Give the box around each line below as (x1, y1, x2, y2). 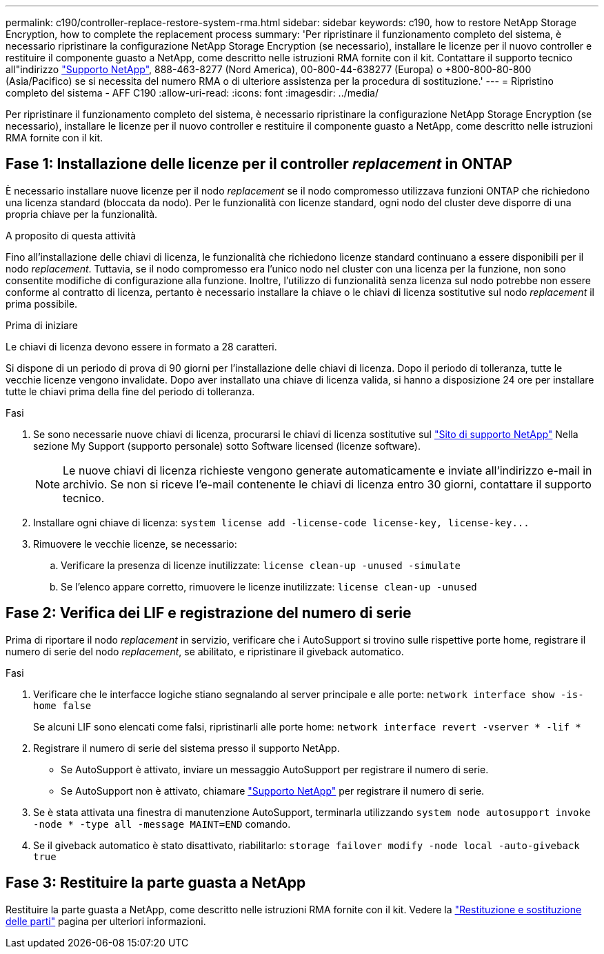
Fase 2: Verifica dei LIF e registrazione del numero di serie (6, 604, 412, 622)
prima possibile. (6, 297, 78, 310)
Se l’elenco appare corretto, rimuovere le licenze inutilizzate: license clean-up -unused (61, 580, 477, 593)
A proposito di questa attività (6, 229, 137, 241)
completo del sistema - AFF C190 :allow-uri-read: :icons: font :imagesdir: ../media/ (6, 87, 379, 99)
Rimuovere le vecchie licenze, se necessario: (33, 537, 237, 550)
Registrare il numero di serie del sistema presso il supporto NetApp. (33, 742, 340, 754)
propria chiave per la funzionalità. (6, 208, 158, 220)
